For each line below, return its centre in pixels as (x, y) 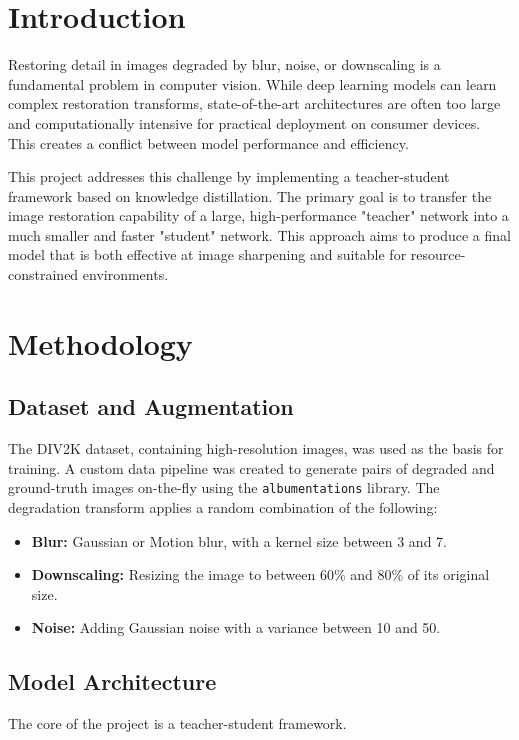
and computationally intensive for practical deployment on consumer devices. (244, 122)
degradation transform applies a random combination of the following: (223, 507)
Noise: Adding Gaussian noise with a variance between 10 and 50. (236, 627)
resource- (438, 254)
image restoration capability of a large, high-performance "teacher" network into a (258, 215)
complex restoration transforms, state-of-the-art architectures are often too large (254, 103)
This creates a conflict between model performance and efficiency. (208, 142)
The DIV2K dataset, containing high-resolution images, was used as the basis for (256, 448)
